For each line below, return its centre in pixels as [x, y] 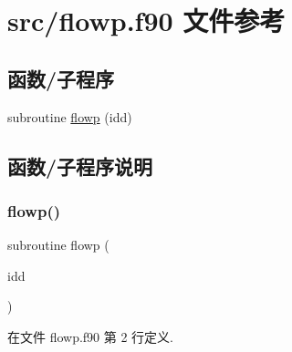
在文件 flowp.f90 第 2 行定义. [90, 336]
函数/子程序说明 [80, 166]
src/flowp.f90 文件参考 [146, 21]
